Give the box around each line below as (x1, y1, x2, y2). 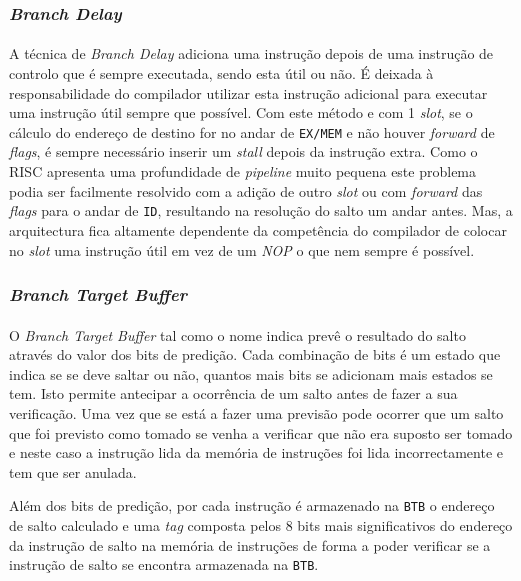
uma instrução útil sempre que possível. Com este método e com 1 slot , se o (9, 102, 473, 123)
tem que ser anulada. (9, 461, 137, 482)
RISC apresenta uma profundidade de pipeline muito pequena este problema (9, 161, 477, 182)
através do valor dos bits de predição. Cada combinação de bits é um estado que (9, 344, 501, 365)
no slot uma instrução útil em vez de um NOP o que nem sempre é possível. (9, 239, 475, 260)
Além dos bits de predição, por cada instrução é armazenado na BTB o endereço (9, 495, 495, 516)
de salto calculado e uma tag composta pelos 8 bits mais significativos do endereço (9, 514, 513, 535)
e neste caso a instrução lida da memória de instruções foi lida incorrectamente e (9, 442, 504, 463)
